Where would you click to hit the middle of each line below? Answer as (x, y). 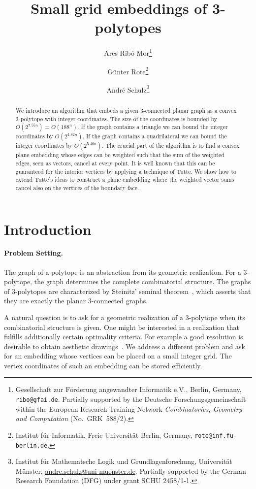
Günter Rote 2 (128, 70)
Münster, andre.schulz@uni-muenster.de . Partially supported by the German (131, 471)
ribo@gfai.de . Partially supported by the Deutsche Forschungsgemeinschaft (131, 399)
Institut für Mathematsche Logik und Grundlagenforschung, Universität (124, 461)
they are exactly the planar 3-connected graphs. (76, 301)
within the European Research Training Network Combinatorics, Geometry (129, 408)
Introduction (48, 229)
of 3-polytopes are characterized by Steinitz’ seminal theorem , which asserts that (128, 291)
